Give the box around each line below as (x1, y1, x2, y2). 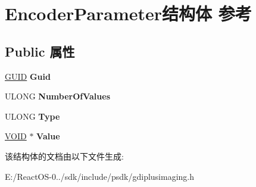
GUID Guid (5, 70, 51, 82)
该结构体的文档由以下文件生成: (5, 149, 124, 162)
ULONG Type (5, 110, 60, 122)
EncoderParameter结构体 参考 (5, 1, 252, 26)
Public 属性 (5, 42, 75, 60)
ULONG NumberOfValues (5, 90, 111, 102)
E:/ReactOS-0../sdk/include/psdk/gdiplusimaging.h (5, 170, 195, 182)
